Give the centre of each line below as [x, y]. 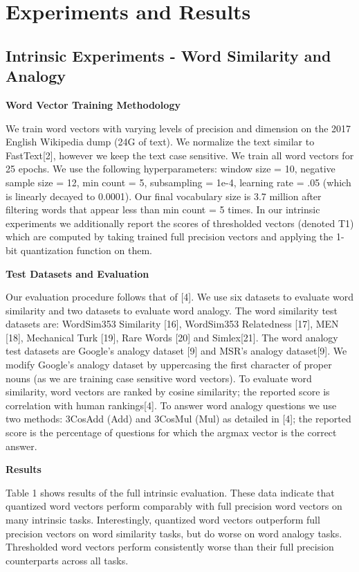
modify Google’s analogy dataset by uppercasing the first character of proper [169, 365]
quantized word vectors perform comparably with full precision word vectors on [174, 506]
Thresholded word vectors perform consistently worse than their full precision [170, 547]
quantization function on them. [86, 250]
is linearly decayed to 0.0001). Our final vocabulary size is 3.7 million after [164, 196]
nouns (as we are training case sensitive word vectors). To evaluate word [159, 378]
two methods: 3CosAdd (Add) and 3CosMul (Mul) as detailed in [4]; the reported [178, 419]
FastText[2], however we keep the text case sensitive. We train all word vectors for [180, 155]
